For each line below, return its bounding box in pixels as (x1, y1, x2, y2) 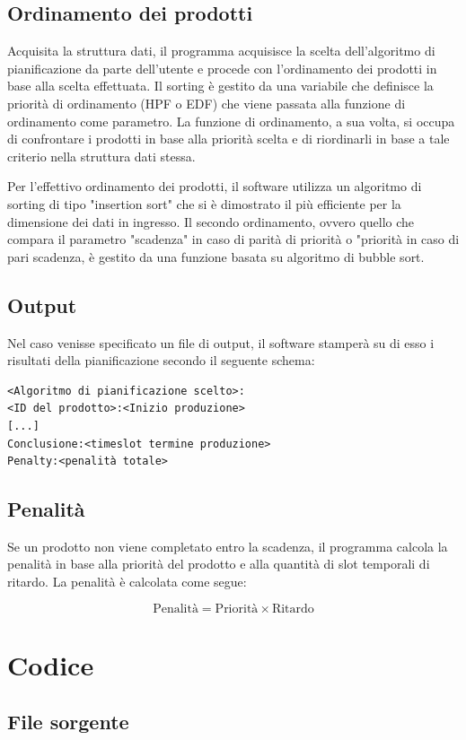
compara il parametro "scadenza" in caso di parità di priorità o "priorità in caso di (7, 230, 460, 248)
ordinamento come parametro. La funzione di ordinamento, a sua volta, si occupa (7, 111, 455, 130)
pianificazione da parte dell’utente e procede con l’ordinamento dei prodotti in (7, 58, 437, 77)
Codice (7, 646, 94, 683)
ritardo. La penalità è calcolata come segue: (7, 572, 247, 591)
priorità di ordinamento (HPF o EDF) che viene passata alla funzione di (7, 93, 406, 112)
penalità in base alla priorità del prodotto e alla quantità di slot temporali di (7, 554, 430, 573)
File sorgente (7, 708, 129, 736)
